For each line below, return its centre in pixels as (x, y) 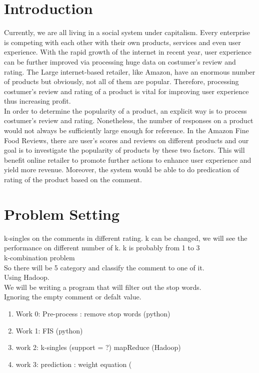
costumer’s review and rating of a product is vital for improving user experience (126, 91)
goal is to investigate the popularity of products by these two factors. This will (124, 150)
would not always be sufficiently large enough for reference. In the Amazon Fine (126, 130)
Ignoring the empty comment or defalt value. (73, 297)
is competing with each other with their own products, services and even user (122, 42)
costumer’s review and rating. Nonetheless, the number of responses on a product (129, 120)
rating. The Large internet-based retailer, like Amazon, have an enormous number (130, 71)
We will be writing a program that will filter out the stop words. (103, 287)
